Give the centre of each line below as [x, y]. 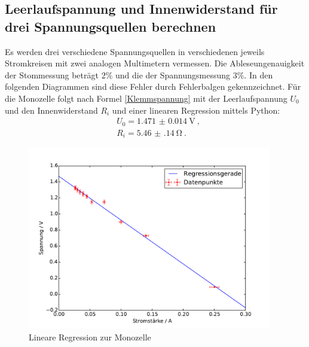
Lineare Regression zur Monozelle [90, 337]
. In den [258, 74]
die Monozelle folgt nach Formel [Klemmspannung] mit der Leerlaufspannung [146, 98]
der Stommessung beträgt [52, 74]
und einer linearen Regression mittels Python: [196, 110]
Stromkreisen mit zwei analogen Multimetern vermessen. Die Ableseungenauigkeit [155, 63]
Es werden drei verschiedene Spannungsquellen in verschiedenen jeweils [135, 51]
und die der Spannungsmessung [172, 74]
